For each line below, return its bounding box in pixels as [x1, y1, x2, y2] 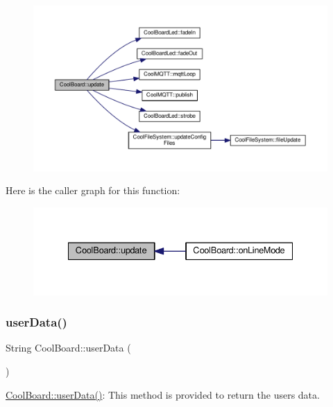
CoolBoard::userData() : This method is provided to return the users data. [6, 387, 320, 401]
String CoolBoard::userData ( [6, 340, 131, 355]
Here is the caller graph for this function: [6, 183, 180, 198]
